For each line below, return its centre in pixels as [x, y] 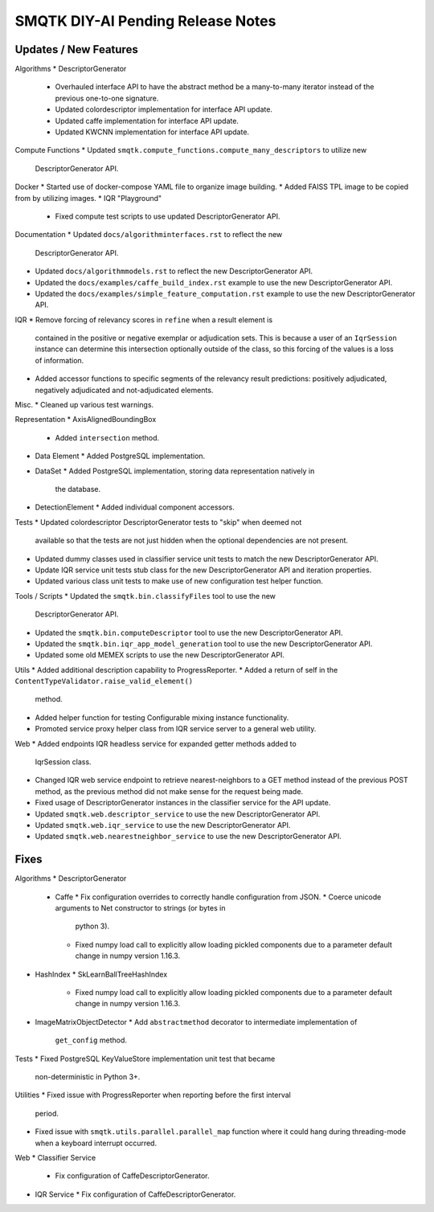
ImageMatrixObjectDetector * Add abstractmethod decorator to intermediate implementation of [196, 1022]
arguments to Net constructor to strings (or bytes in [140, 908]
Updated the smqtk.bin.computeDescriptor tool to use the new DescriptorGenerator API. [189, 633]
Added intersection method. [107, 437]
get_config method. [91, 1040]
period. [47, 1113]
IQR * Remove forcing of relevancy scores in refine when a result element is [144, 319]
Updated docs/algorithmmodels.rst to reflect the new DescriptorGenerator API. [174, 271]
